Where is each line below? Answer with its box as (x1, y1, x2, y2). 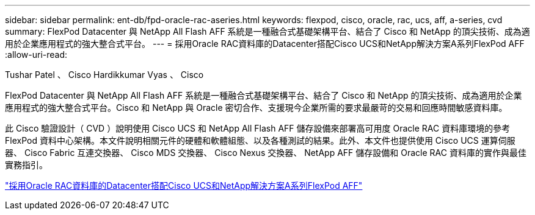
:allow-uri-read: (5, 49, 68, 60)
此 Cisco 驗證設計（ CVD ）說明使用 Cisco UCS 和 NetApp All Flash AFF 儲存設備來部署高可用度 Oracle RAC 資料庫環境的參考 (5, 123, 511, 133)
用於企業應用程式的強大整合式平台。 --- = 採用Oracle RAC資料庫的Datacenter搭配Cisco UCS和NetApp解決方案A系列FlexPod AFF (5, 38, 525, 49)
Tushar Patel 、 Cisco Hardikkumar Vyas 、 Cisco (5, 69, 204, 80)
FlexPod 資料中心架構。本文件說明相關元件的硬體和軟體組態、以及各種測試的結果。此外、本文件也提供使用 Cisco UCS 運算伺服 (5, 135, 515, 146)
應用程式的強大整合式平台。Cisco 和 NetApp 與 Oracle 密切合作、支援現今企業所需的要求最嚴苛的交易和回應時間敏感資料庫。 (5, 102, 508, 113)
